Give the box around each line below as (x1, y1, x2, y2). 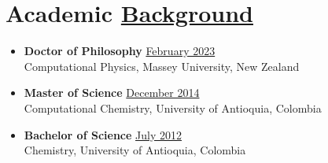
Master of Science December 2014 (24, 84, 200, 101)
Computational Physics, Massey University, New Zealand (24, 57, 300, 74)
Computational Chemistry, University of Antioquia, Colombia (24, 99, 322, 116)
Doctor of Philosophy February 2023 (24, 43, 216, 59)
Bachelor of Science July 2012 (24, 126, 182, 143)
